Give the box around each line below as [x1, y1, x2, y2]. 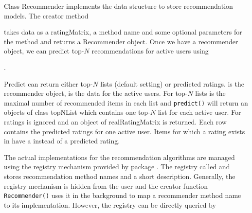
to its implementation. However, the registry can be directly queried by [4, 199, 216, 210]
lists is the [195, 88, 226, 98]
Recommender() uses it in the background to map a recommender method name [4, 190, 241, 200]
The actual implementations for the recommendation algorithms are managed [4, 152, 235, 162]
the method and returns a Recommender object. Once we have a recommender [4, 36, 238, 46]
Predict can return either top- [4, 78, 93, 89]
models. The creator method [4, 10, 89, 20]
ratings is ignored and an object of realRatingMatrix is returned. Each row [4, 117, 227, 126]
